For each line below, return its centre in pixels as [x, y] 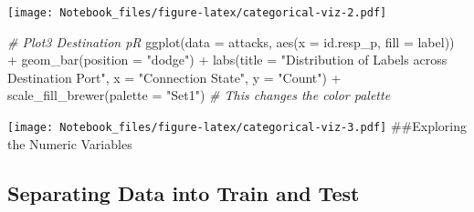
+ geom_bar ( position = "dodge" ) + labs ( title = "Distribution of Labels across [227, 60]
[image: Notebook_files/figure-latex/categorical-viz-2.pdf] [197, 13]
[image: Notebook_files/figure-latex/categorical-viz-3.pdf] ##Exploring [237, 126]
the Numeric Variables [70, 143]
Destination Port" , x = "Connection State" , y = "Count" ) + [174, 77]
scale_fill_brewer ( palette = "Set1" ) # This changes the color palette [199, 95]
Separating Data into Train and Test [184, 192]
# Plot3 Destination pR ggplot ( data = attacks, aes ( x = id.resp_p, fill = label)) [231, 41]
